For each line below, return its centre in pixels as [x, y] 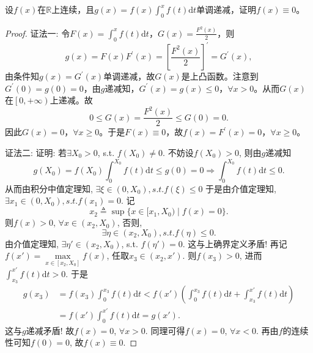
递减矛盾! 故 [50, 330]
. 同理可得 [165, 330]
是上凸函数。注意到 [220, 76]
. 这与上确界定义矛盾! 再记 [235, 243]
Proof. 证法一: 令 [38, 33]
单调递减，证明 [226, 9]
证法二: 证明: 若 [36, 152]
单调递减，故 [129, 76]
